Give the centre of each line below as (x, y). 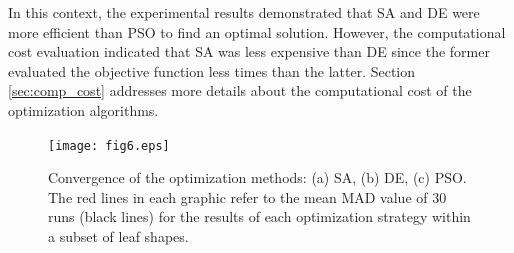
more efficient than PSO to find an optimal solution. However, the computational (257, 31)
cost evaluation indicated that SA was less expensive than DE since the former (249, 51)
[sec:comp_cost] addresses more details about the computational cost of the (240, 90)
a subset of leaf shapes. (118, 236)
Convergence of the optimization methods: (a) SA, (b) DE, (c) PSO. (257, 177)
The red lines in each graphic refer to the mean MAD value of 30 (247, 196)
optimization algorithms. (83, 109)
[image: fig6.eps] (109, 145)
